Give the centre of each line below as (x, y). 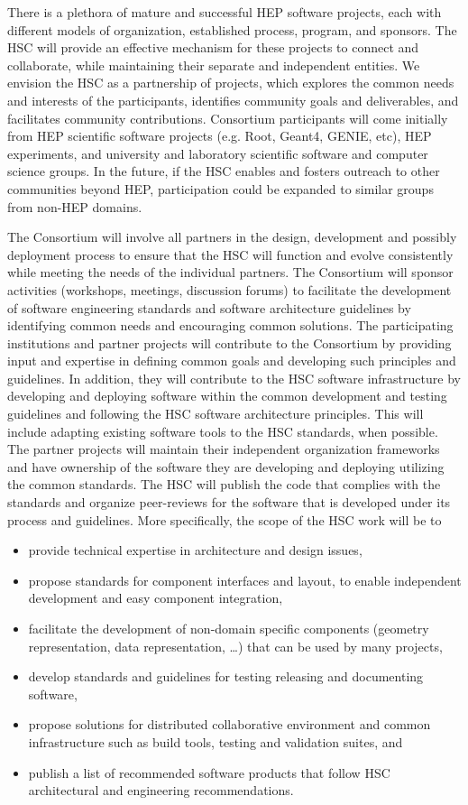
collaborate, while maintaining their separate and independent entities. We (214, 65)
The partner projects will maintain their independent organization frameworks (224, 449)
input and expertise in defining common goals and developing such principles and (232, 361)
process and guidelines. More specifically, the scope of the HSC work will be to (225, 519)
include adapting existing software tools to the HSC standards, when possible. (223, 431)
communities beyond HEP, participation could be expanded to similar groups (220, 188)
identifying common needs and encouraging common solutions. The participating (230, 325)
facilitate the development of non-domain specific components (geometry (229, 628)
